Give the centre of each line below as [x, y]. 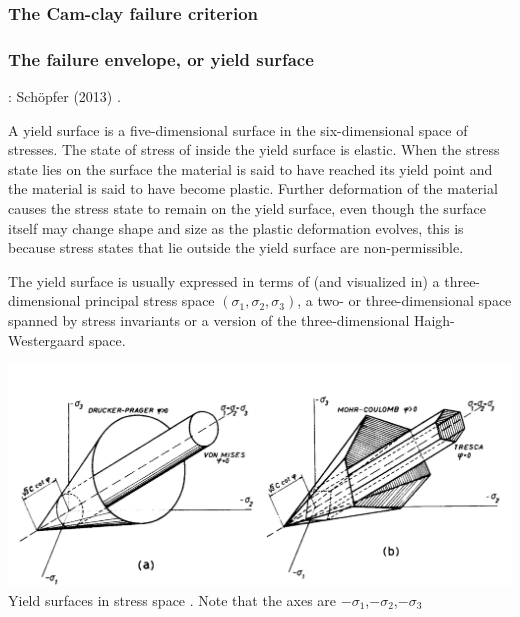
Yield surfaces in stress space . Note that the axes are [172, 599]
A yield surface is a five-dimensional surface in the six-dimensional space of [238, 129]
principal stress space [150, 300]
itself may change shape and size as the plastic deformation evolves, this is [236, 227]
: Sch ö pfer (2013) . [64, 96]
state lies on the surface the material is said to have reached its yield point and [250, 168]
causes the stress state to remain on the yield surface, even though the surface [247, 208]
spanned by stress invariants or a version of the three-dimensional [209, 320]
